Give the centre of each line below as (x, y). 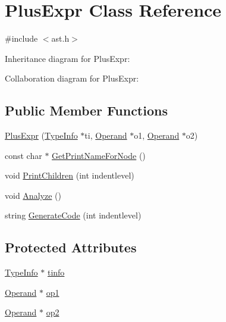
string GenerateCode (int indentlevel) (73, 215)
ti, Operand (106, 135)
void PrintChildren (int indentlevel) (70, 175)
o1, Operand (157, 135)
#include (21, 38)
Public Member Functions (86, 110)
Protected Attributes (71, 247)
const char (23, 155)
